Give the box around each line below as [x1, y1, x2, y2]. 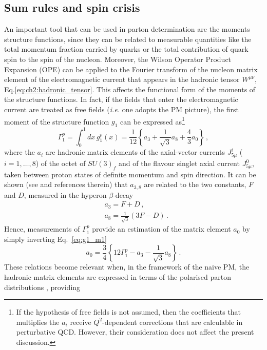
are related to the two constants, [144, 179, 246, 190]
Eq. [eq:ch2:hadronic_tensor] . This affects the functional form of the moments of [4, 84, 256, 94]
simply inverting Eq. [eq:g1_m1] [4, 233, 107, 244]
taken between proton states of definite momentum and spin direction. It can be [4, 169, 256, 179]
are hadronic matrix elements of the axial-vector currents [45, 147, 225, 157]
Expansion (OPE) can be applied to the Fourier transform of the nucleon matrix [4, 64, 258, 74]
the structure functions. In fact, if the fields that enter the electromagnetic [4, 94, 238, 105]
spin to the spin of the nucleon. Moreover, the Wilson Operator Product [4, 53, 232, 64]
